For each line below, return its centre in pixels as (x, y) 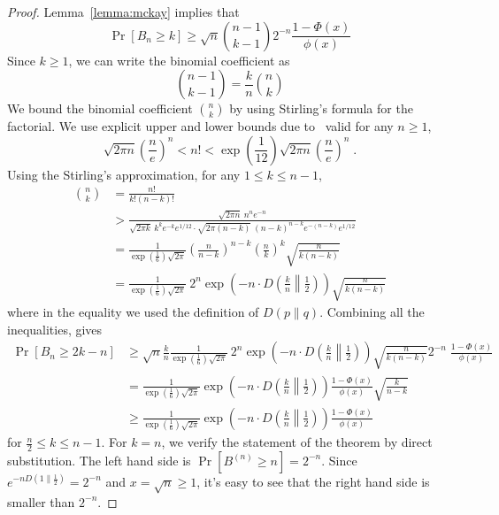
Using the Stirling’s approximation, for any (124, 174)
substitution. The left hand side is (99, 460)
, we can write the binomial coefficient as (179, 60)
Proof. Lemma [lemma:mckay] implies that (123, 12)
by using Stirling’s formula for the (321, 108)
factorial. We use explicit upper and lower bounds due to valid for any (200, 126)
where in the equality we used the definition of (133, 312)
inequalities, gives (55, 329)
